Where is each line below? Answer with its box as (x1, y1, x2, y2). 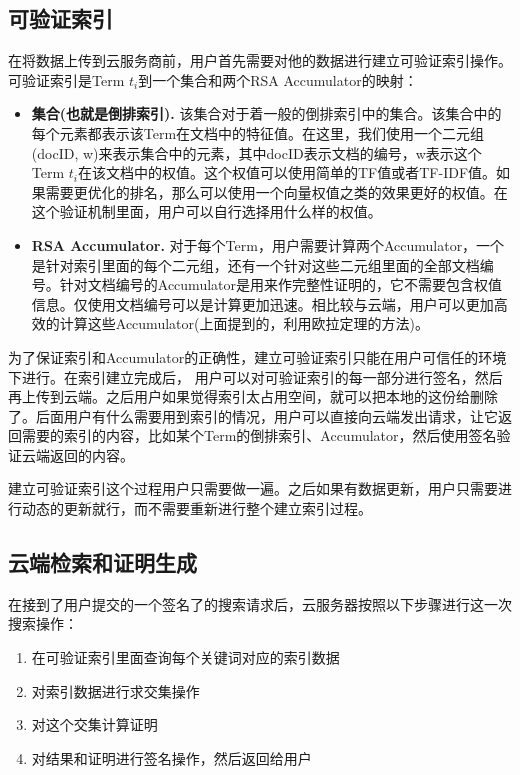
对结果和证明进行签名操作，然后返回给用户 (31, 747, 312, 768)
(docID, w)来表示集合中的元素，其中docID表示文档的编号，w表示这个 (31, 142, 482, 163)
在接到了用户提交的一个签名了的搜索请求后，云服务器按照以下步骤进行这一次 (8, 593, 512, 614)
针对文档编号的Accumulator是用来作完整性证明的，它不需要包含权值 (59, 274, 502, 295)
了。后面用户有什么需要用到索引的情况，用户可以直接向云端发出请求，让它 (8, 405, 498, 426)
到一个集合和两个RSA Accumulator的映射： (138, 69, 418, 90)
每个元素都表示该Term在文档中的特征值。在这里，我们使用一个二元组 (31, 122, 485, 143)
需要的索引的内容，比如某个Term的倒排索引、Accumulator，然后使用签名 (21, 425, 497, 446)
